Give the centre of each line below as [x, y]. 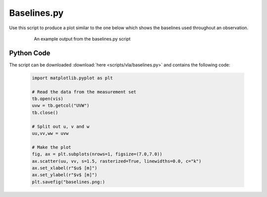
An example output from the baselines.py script [82, 39]
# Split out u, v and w [61, 126]
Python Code [30, 53]
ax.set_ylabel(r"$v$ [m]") [65, 175]
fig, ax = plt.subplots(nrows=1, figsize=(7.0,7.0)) [97, 154]
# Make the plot [52, 147]
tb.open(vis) [48, 99]
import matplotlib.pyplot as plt [72, 78]
